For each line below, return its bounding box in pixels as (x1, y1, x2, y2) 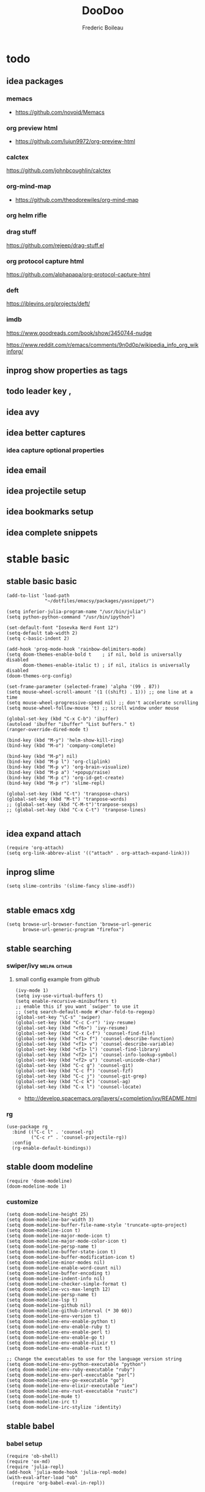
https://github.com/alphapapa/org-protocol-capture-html (6, 271, 151, 279)
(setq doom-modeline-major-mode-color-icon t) (6, 1238, 127, 1245)
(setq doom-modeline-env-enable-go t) (6, 1335, 105, 1341)
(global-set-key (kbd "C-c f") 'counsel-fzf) (15, 1068, 133, 1074)
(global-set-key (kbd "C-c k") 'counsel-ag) (15, 1078, 131, 1084)
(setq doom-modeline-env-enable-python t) (6, 1319, 116, 1325)
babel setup (6, 1439, 43, 1448)
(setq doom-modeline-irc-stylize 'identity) (6, 1404, 122, 1411)
